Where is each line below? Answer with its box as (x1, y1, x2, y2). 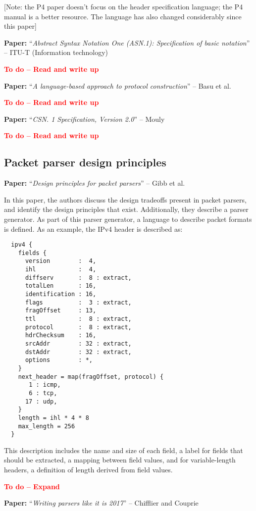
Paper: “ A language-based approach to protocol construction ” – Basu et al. (4, 80, 231, 91)
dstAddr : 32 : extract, (25, 348, 132, 356)
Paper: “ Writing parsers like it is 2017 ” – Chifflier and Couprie (4, 498, 199, 508)
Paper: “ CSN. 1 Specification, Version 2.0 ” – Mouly (4, 113, 165, 124)
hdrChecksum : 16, (25, 332, 97, 339)
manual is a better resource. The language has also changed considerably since (4, 11, 242, 21)
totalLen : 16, (25, 282, 97, 290)
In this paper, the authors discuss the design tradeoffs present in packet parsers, (4, 194, 247, 204)
